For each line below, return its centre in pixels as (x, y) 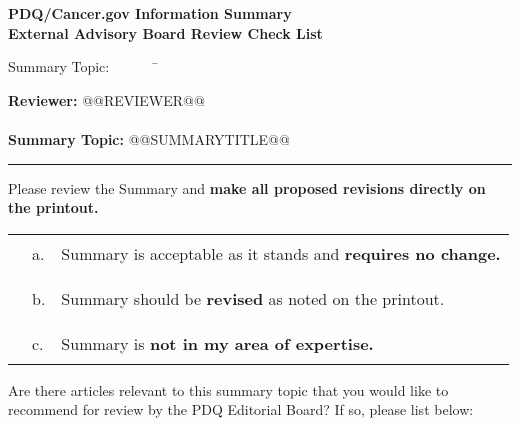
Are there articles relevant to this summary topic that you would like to (228, 389)
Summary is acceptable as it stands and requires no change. (281, 253)
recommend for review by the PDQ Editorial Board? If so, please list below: (241, 409)
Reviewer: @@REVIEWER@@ (106, 99)
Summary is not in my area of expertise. (217, 343)
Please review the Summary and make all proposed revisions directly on (247, 187)
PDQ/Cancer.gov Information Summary (150, 13)
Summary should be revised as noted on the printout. (253, 298)
